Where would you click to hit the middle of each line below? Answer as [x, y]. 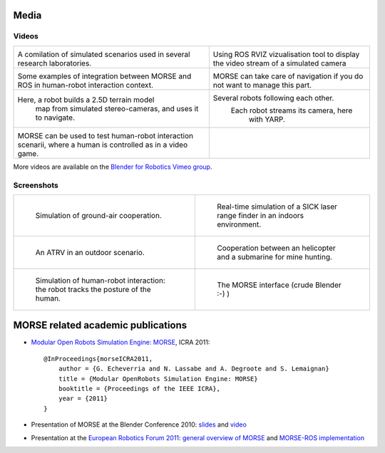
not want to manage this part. [262, 85]
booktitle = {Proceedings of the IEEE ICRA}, [139, 389]
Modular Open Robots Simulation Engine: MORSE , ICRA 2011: [120, 343]
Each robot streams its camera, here [292, 110]
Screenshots [36, 185]
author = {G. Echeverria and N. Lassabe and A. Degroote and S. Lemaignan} [194, 369]
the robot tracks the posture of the [93, 289]
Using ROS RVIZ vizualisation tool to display [286, 54]
